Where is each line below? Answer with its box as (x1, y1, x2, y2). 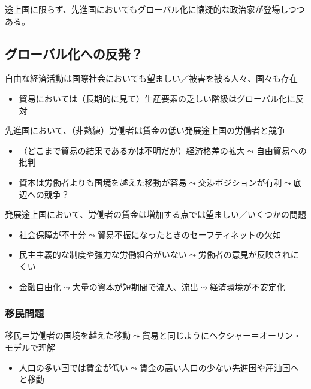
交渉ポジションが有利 (198, 176, 282, 188)
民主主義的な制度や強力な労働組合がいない (19, 248, 187, 261)
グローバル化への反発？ (5, 44, 143, 62)
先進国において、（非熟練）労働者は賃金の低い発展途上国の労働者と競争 (5, 124, 285, 137)
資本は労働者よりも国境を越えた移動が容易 (19, 176, 187, 188)
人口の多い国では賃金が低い (19, 361, 128, 373)
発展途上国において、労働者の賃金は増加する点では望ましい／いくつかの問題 (5, 208, 306, 221)
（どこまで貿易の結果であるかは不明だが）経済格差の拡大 (19, 144, 245, 156)
